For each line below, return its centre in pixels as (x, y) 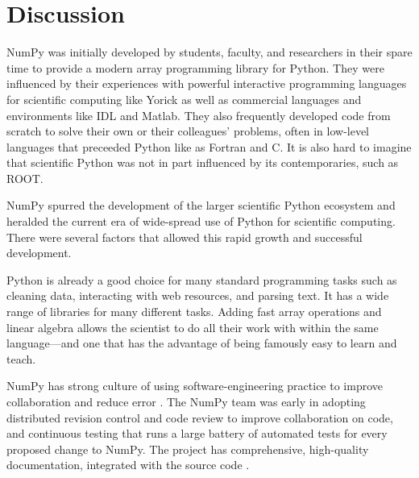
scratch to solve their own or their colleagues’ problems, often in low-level (188, 131)
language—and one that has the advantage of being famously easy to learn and (202, 343)
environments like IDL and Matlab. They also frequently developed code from (199, 115)
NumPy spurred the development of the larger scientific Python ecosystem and (201, 205)
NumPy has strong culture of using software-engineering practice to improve (195, 386)
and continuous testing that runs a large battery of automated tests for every (197, 433)
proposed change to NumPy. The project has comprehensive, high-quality (188, 449)
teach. (21, 358)
